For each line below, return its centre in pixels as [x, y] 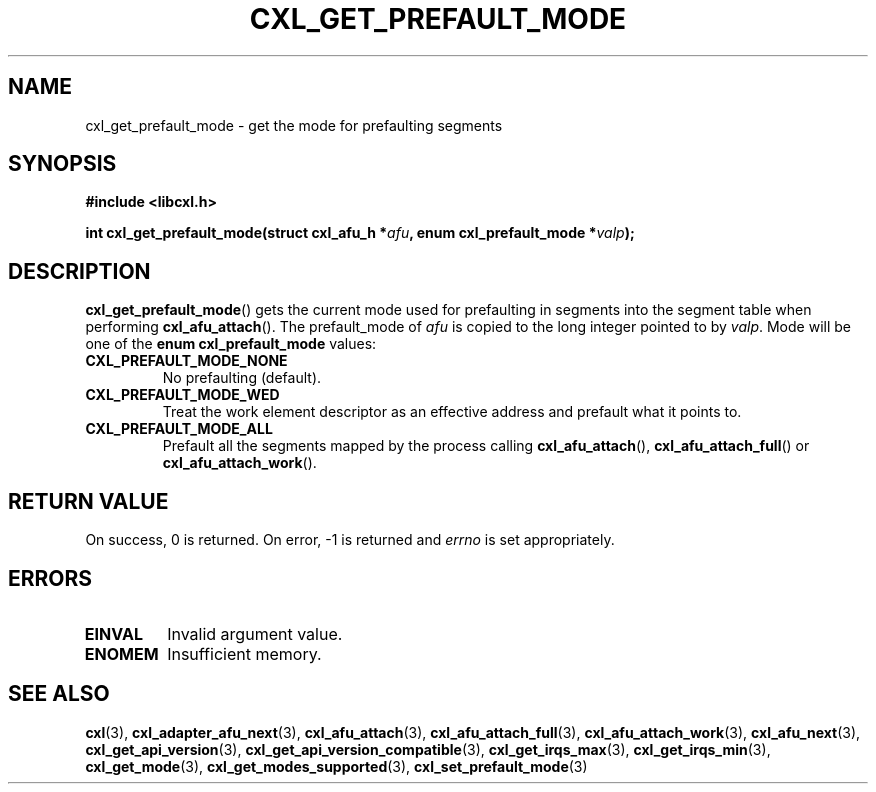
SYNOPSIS [62, 164]
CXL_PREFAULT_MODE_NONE [186, 361]
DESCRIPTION [79, 271]
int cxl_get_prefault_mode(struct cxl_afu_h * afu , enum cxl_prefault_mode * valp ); [360, 233]
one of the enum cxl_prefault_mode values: [231, 344]
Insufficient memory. [244, 653]
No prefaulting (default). [242, 378]
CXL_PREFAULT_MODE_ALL [179, 429]
